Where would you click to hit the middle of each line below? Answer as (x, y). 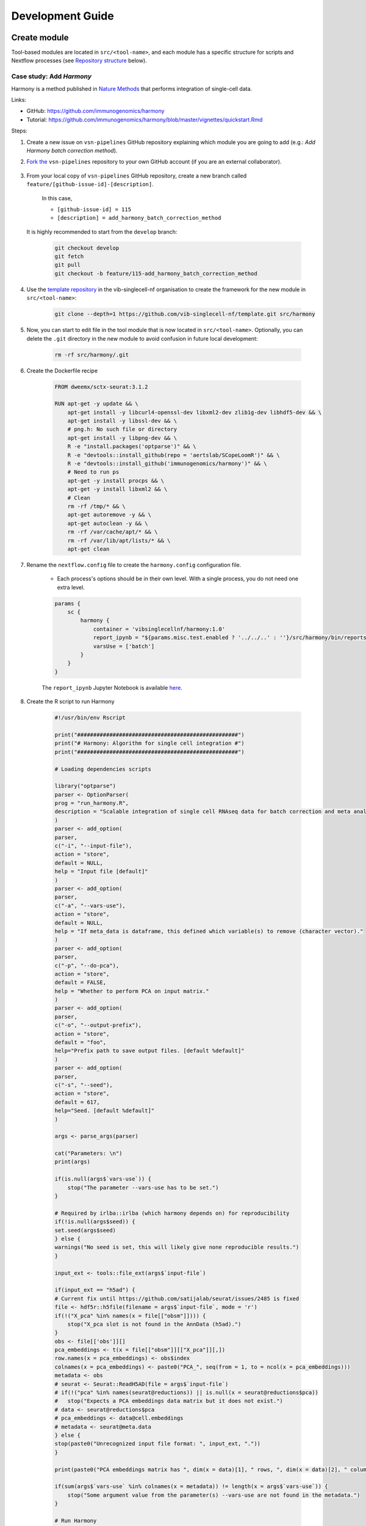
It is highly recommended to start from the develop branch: (102, 231)
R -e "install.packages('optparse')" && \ (132, 447)
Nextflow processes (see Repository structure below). (79, 60)
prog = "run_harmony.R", (92, 803)
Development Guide (63, 16)
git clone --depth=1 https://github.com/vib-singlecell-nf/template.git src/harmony (185, 314)
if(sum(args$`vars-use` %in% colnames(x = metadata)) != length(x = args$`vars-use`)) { (192, 1487)
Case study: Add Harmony (51, 76)
